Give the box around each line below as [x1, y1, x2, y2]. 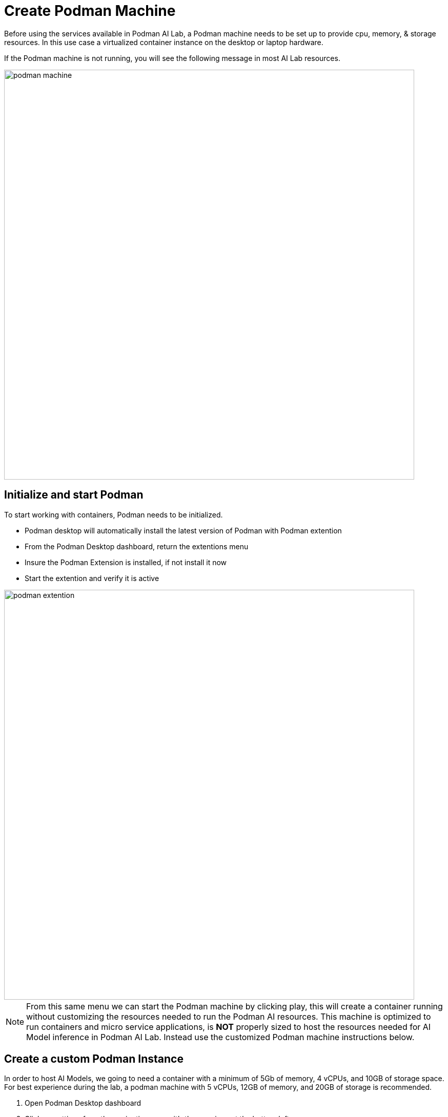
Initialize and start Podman [4, 488, 144, 502]
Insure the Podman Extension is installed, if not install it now [25, 557, 227, 567]
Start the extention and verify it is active [25, 573, 159, 583]
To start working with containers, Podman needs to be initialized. [4, 510, 223, 519]
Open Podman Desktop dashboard [25, 1099, 141, 1108]
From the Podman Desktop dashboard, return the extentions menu [25, 542, 249, 551]
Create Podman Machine [4, 2, 176, 19]
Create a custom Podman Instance [4, 1052, 184, 1066]
